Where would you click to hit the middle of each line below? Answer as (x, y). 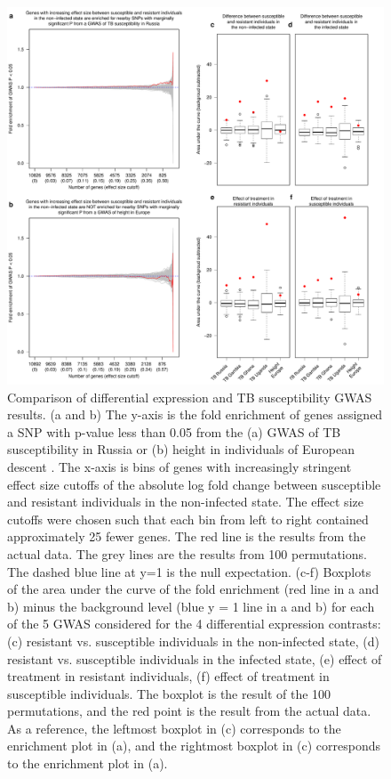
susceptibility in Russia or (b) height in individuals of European (181, 449)
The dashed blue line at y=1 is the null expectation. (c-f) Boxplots (189, 571)
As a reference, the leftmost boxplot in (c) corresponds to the (174, 728)
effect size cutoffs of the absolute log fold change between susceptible (194, 484)
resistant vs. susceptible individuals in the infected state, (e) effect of (195, 658)
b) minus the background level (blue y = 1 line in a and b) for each (191, 606)
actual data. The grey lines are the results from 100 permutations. (187, 553)
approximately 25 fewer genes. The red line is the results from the (187, 536)
